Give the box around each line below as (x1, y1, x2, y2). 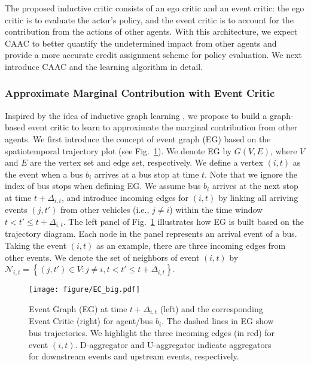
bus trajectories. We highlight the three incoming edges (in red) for (29, 326, 275, 338)
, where (270, 144, 297, 157)
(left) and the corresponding (160, 302, 263, 315)
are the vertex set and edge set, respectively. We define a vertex (30, 156, 263, 169)
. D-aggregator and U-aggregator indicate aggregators (75, 338, 272, 350)
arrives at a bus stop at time (94, 167, 199, 180)
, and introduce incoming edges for (61, 191, 189, 203)
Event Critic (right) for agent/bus (29, 315, 153, 327)
